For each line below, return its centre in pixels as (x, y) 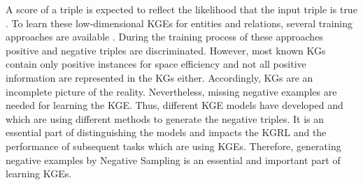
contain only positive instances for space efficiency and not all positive (156, 64)
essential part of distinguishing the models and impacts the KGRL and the (166, 132)
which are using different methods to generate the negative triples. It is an (165, 118)
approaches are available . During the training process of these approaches (164, 37)
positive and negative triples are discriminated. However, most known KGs (166, 50)
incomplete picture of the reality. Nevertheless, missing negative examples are (171, 91)
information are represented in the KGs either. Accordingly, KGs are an (159, 77)
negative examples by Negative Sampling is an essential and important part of (173, 160)
